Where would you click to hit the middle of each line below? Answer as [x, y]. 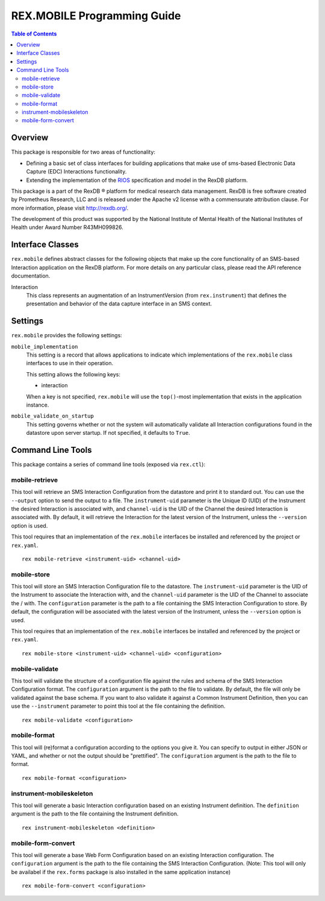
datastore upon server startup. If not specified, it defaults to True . [108, 433]
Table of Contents [34, 34]
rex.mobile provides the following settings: [67, 335]
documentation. [31, 276]
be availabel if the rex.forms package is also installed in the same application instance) [121, 872]
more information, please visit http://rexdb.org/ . [70, 208]
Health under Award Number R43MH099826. [67, 227]
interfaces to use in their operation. [70, 363]
